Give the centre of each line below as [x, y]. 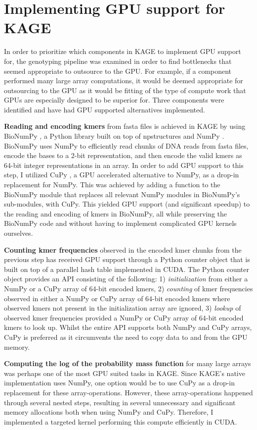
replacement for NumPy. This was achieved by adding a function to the [112, 185]
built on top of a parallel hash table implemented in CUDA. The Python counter [127, 269]
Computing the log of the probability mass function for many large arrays [128, 363]
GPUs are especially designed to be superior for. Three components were [114, 100]
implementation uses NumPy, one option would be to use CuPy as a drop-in [120, 383]
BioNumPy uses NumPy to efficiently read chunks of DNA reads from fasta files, [126, 145]
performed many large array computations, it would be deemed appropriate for [124, 81]
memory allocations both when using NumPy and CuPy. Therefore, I [109, 412]
